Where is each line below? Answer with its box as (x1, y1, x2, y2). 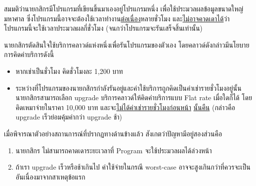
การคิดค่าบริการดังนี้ (4, 49, 54, 60)
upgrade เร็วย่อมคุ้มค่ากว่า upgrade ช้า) (15, 112, 123, 122)
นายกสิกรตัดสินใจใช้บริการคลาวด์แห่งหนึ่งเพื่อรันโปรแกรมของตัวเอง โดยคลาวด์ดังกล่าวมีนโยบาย (4, 39, 250, 50)
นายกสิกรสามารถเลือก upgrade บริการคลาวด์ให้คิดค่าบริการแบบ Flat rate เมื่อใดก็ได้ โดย (15, 92, 252, 103)
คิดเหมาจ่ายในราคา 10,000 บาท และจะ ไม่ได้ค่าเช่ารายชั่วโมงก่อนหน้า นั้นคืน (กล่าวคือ (15, 102, 235, 112)
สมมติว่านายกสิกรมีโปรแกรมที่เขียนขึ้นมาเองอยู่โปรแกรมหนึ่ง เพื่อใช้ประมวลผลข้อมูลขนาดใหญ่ (4, 3, 244, 13)
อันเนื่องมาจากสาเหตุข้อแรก (15, 171, 85, 182)
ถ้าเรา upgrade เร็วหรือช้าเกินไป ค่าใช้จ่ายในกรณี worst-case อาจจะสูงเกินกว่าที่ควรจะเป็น (15, 162, 251, 172)
